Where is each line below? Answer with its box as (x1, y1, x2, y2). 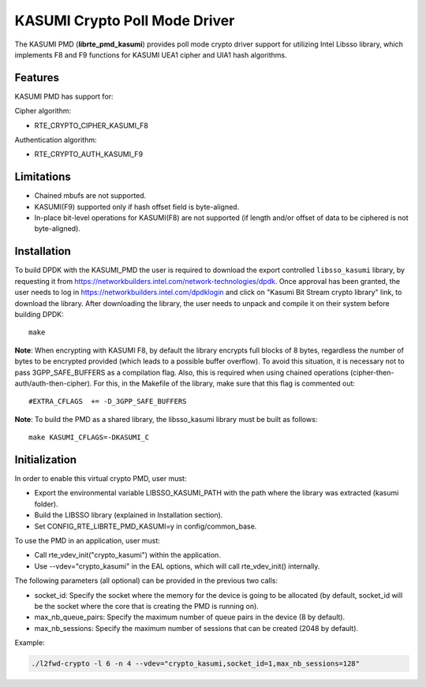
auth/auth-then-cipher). (14, 379, 92, 388)
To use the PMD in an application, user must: (14, 536, 161, 545)
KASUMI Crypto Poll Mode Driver (14, 12, 235, 29)
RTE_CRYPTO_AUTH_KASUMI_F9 (34, 150, 144, 159)
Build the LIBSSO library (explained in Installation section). (34, 510, 223, 520)
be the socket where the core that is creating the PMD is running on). (34, 601, 260, 610)
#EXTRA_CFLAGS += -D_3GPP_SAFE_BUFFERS (28, 397, 187, 406)
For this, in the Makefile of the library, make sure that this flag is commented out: (93, 379, 355, 388)
